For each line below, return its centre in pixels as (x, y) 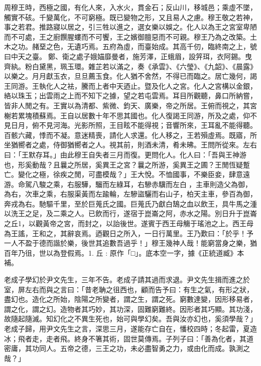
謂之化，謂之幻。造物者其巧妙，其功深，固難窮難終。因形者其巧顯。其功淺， (130, 309)
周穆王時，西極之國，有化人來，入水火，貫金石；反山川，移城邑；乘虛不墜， (130, 7)
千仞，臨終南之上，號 (222, 46)
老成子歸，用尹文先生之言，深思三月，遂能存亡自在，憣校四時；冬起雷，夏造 (130, 328)
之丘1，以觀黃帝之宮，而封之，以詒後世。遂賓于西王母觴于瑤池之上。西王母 (129, 223)
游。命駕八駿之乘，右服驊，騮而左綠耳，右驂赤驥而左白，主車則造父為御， (128, 184)
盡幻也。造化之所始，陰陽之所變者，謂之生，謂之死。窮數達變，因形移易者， (130, 299)
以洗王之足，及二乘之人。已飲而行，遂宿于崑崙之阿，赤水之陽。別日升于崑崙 (130, 213)
